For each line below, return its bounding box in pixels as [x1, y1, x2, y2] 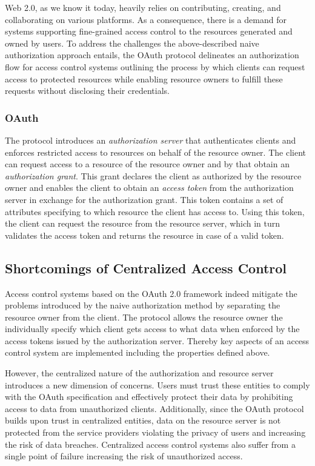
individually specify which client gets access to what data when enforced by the [5, 322, 300, 335]
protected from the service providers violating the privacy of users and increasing [5, 426, 306, 439]
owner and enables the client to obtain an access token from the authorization [5, 181, 294, 194]
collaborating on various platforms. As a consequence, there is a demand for [5, 13, 287, 25]
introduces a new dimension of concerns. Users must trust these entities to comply [5, 378, 310, 391]
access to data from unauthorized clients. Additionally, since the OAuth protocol [5, 402, 304, 414]
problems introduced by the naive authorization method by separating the [5, 299, 280, 311]
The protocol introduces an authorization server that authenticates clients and [5, 133, 296, 146]
